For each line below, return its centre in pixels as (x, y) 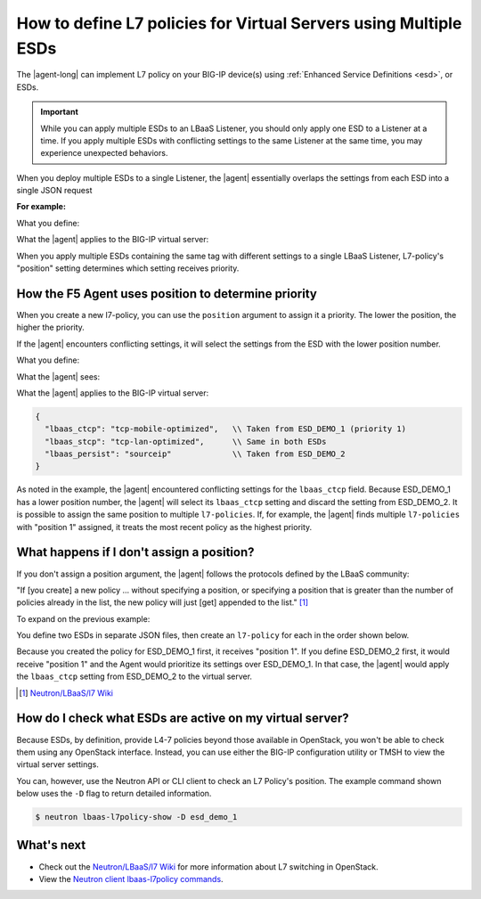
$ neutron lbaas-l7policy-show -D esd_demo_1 (136, 817)
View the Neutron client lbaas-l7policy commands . (131, 879)
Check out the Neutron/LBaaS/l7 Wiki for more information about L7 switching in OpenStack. (208, 866)
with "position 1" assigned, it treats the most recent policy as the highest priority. (164, 527)
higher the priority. (50, 327)
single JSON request (54, 191)
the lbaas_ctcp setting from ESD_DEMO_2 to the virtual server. (135, 676)
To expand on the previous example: (83, 618)
